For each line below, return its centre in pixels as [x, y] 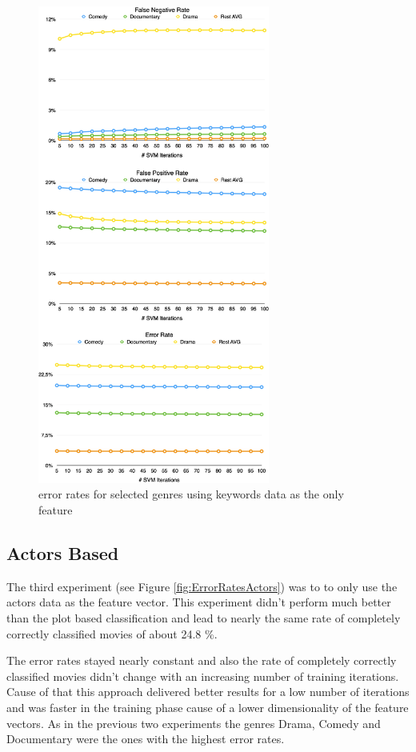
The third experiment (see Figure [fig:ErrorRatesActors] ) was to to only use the [202, 586]
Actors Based [63, 552]
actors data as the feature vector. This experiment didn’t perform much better [199, 602]
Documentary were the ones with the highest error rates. [146, 739]
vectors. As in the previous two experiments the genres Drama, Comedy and [194, 723]
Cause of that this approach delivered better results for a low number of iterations [208, 692]
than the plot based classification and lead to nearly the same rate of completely [204, 617]
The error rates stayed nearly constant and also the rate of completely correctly [202, 660]
